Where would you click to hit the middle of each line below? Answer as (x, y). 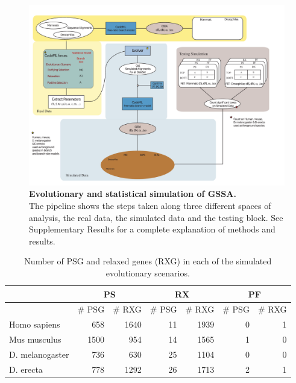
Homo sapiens (35, 324)
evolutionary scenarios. (148, 272)
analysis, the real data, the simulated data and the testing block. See (156, 217)
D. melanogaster (39, 354)
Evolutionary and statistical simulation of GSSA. (133, 194)
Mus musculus (35, 339)
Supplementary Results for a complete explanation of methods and (152, 229)
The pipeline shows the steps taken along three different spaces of (150, 205)
